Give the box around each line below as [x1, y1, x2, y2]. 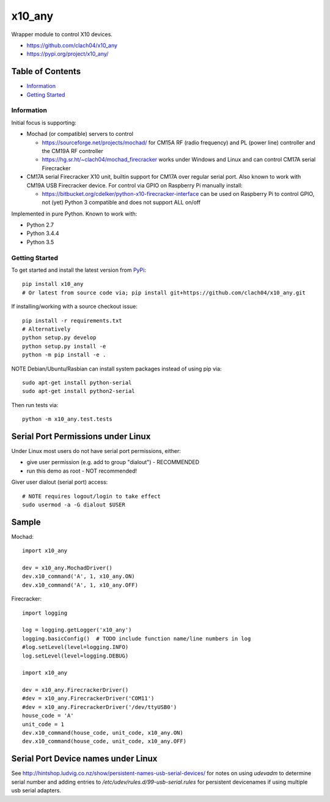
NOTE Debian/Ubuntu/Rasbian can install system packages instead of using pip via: [11, 365, 222, 372]
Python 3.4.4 [26, 230, 59, 237]
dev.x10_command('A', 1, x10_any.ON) [22, 573, 136, 580]
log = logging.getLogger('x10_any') [22, 626, 132, 634]
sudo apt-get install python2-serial [22, 388, 136, 395]
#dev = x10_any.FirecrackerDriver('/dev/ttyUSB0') [22, 703, 177, 710]
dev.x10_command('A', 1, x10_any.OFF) [22, 582, 139, 588]
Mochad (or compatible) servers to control [26, 130, 134, 138]
